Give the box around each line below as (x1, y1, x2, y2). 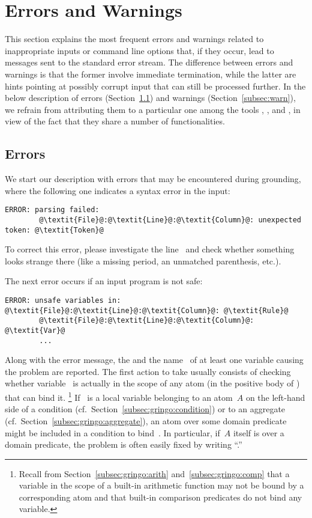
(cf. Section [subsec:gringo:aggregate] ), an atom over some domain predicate (5, 414, 287, 427)
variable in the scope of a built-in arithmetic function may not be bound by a (19, 479, 304, 492)
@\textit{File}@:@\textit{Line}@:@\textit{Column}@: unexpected (39, 215, 301, 224)
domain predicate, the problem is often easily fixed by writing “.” (5, 438, 242, 451)
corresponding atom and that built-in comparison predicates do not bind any (19, 490, 302, 503)
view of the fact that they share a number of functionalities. (5, 115, 225, 127)
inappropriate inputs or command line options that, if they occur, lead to (5, 44, 274, 56)
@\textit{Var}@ (5, 326, 65, 335)
